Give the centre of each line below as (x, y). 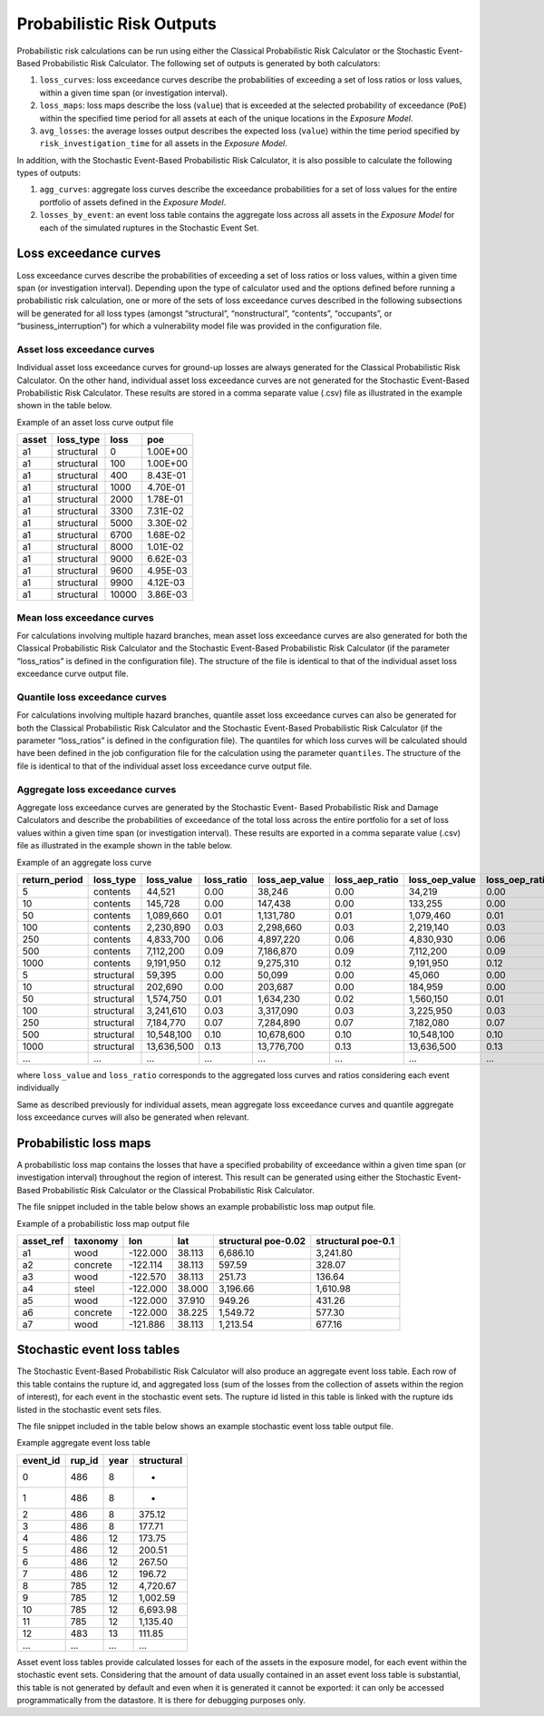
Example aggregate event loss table (84, 1443)
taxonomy (96, 1240)
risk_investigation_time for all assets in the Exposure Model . (163, 143)
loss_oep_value (442, 879)
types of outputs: (49, 173)
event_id (41, 1460)
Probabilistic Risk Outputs (117, 24)
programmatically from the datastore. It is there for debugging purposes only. (161, 1700)
